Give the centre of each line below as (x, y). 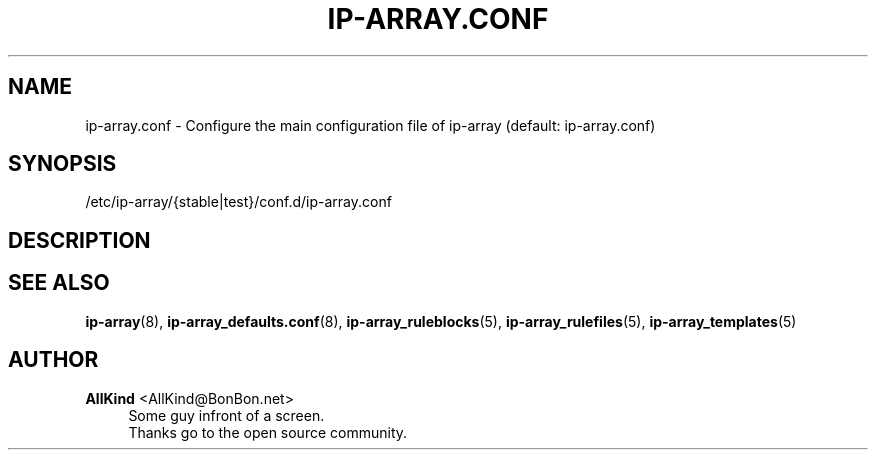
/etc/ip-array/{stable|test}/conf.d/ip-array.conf (238, 202)
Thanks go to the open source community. (268, 432)
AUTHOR (53, 360)
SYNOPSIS (62, 164)
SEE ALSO (59, 283)
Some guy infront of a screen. (226, 415)
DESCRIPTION (79, 240)
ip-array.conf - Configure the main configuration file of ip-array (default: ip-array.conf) (370, 125)
